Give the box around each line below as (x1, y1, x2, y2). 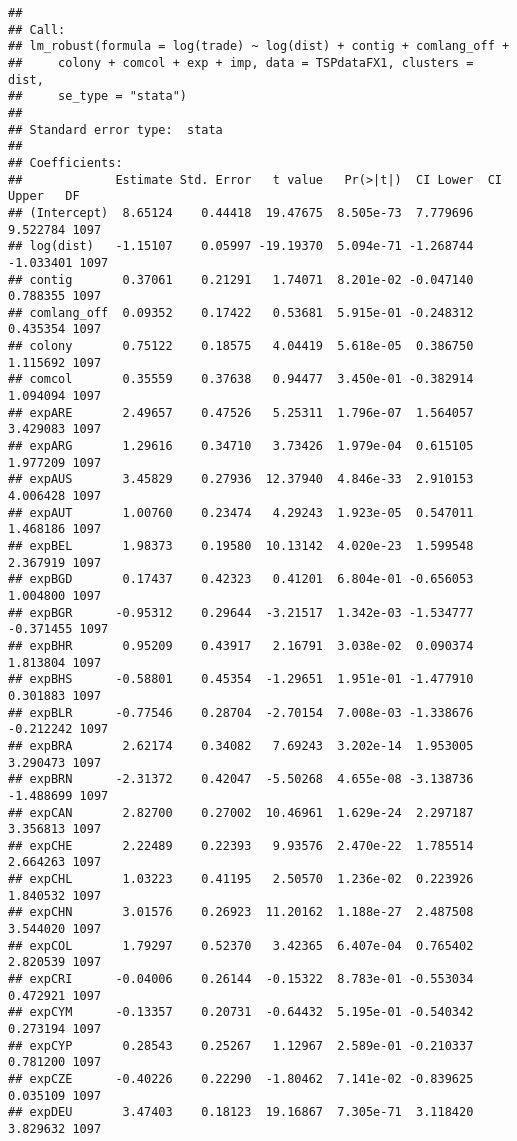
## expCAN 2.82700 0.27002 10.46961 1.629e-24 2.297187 (8, 805, 474, 820)
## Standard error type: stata (8, 122, 223, 137)
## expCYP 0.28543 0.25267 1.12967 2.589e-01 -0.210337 (8, 1038, 474, 1053)
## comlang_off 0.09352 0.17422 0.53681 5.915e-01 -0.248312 (8, 305, 474, 320)
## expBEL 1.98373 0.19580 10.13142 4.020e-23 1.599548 (8, 539, 474, 553)
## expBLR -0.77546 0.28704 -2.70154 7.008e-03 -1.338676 (8, 705, 474, 720)
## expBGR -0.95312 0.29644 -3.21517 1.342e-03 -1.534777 (8, 605, 474, 620)
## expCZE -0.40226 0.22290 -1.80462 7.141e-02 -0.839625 (8, 1072, 474, 1086)
